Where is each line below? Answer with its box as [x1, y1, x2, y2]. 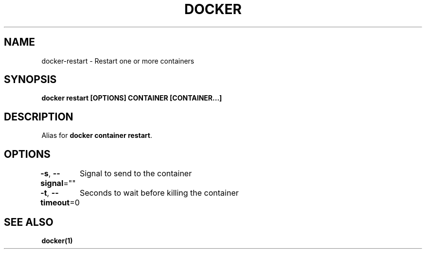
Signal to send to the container [79, 169, 192, 179]
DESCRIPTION [4, 110, 73, 123]
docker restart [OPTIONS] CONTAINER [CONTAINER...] [41, 94, 222, 102]
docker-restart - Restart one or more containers [41, 56, 195, 65]
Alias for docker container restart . [41, 131, 152, 140]
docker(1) [41, 236, 73, 245]
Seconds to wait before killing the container [79, 188, 239, 198]
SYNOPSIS [4, 73, 57, 86]
